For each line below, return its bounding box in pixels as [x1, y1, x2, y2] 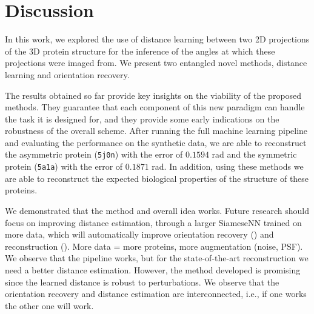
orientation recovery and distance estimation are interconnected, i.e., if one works [5, 287, 307, 300]
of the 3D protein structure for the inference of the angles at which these [5, 44, 275, 57]
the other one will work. [5, 299, 94, 312]
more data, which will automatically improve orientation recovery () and [5, 228, 274, 241]
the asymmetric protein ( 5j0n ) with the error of [5, 148, 183, 161]
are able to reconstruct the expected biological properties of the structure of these [5, 172, 309, 184]
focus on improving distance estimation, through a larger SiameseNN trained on [5, 216, 302, 229]
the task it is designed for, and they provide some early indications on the [5, 112, 279, 125]
